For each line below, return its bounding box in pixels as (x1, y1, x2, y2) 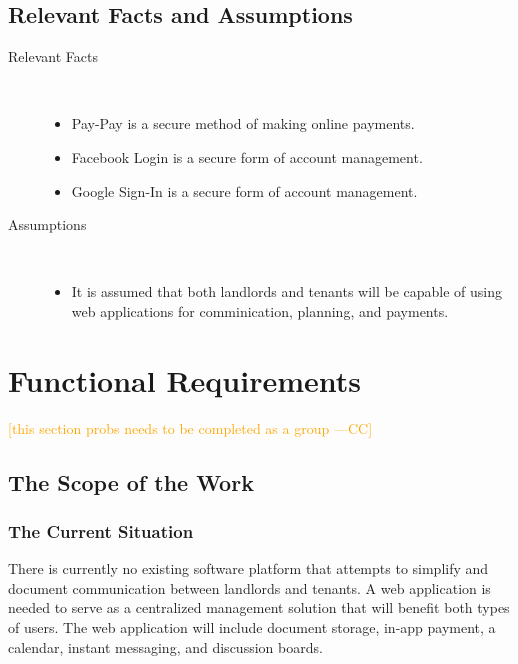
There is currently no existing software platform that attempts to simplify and (8, 558, 489, 579)
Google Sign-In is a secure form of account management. (71, 180, 418, 201)
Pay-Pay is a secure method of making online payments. (71, 113, 415, 134)
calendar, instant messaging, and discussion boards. (8, 636, 323, 657)
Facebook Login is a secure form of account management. (71, 146, 423, 167)
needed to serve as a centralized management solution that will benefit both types (8, 597, 510, 618)
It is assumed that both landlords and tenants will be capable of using (71, 281, 503, 302)
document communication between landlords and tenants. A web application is (8, 577, 491, 598)
